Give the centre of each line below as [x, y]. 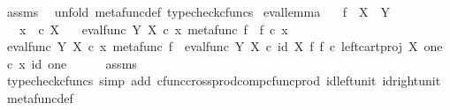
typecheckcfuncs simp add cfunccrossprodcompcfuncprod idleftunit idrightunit [224, 81]
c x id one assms [72, 63]
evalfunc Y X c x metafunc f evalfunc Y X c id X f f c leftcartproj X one [225, 46]
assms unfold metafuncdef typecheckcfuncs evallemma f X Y [198, 11]
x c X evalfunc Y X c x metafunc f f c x [153, 29]
